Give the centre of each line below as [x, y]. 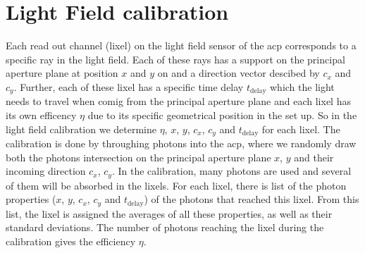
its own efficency [41, 115]
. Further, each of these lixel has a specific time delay [129, 86]
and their [314, 157]
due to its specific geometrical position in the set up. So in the [222, 115]
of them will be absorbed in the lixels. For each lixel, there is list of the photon [176, 185]
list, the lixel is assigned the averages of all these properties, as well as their [169, 213]
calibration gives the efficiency [71, 241]
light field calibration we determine [81, 129]
